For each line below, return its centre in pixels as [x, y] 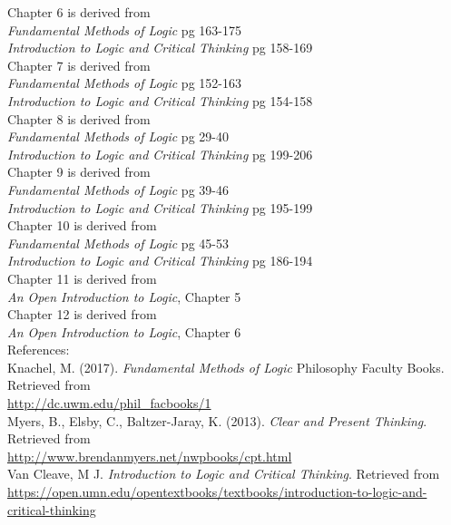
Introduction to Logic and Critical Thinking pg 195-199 [160, 207]
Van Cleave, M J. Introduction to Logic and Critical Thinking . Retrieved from [224, 474]
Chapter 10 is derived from [82, 225]
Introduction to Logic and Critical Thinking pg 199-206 [160, 154]
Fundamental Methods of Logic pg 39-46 [118, 189]
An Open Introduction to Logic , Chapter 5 [124, 296]
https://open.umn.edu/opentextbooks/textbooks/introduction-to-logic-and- [217, 492]
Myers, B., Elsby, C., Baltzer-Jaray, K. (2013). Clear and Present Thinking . [217, 420]
